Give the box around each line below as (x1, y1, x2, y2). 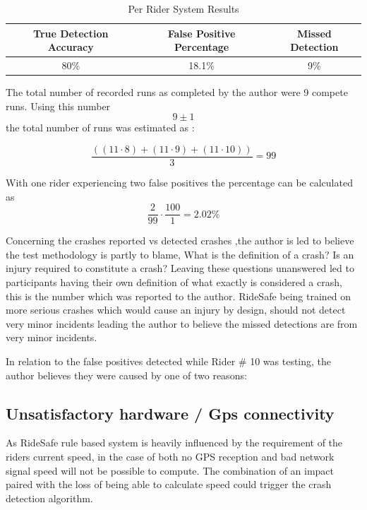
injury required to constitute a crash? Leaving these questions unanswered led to (6, 261, 354, 275)
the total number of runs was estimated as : (6, 120, 195, 135)
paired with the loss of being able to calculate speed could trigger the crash (6, 477, 332, 492)
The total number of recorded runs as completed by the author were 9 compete (6, 85, 348, 100)
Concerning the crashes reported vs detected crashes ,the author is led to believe (6, 233, 354, 248)
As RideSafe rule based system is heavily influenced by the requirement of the (6, 435, 343, 450)
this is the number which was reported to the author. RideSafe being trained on (6, 288, 351, 303)
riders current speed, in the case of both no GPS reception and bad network (6, 449, 335, 463)
